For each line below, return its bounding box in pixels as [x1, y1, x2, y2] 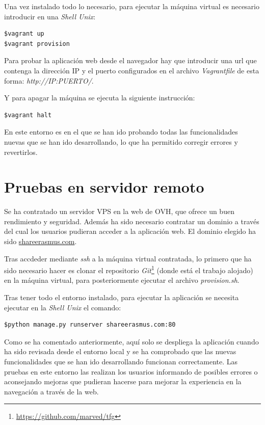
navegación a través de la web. [4, 386, 99, 396]
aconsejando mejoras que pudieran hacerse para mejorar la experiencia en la [4, 376, 242, 387]
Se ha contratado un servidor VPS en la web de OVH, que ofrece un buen [4, 206, 234, 217]
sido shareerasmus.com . [4, 236, 77, 247]
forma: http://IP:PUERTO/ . [4, 75, 94, 86]
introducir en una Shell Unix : [4, 11, 96, 21]
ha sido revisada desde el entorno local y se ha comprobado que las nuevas [4, 346, 236, 357]
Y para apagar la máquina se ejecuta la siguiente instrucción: [4, 92, 195, 103]
